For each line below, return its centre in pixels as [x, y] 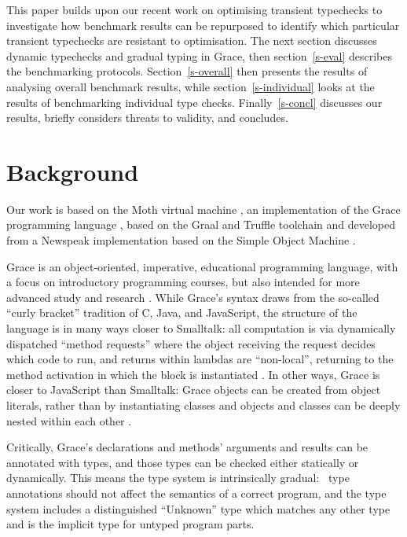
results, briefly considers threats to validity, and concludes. [147, 118]
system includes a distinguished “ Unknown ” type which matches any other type [198, 508]
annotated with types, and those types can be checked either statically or [183, 462]
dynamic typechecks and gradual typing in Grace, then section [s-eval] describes [199, 55]
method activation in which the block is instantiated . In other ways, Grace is [193, 374]
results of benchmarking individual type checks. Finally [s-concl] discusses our [194, 102]
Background [73, 171]
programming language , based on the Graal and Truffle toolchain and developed [201, 224]
